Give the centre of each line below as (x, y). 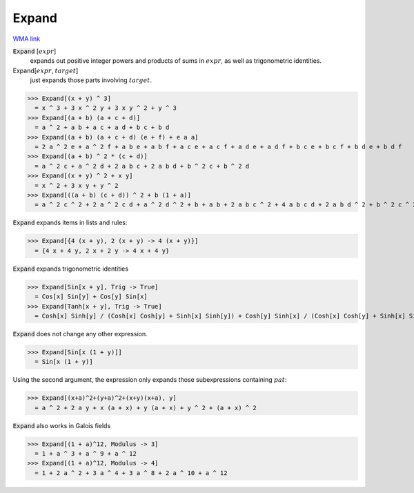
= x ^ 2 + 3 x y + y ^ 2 (77, 185)
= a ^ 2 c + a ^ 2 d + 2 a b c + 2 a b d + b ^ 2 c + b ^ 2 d (142, 166)
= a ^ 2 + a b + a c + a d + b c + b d (102, 127)
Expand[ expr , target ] (46, 70)
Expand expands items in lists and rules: (70, 223)
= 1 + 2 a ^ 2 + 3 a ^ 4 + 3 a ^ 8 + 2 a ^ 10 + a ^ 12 (131, 473)
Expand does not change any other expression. (80, 333)
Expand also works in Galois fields (62, 425)
